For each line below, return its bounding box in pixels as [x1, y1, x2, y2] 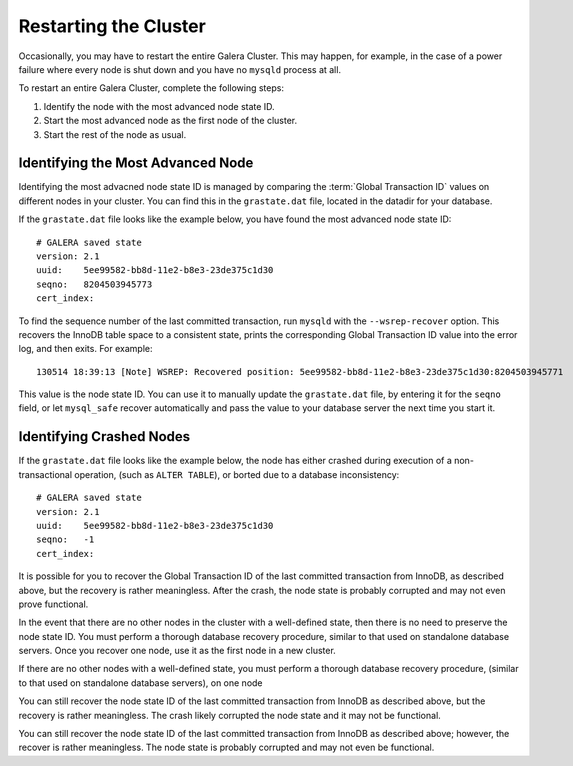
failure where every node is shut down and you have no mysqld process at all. [18, 63, 342, 75]
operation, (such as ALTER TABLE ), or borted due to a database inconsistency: [74, 468, 400, 480]
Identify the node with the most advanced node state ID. [43, 100, 275, 112]
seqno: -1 [36, 534, 95, 545]
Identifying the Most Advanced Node [18, 155, 254, 172]
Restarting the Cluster [18, 15, 207, 37]
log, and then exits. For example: [18, 343, 153, 355]
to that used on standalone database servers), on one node [18, 676, 264, 689]
